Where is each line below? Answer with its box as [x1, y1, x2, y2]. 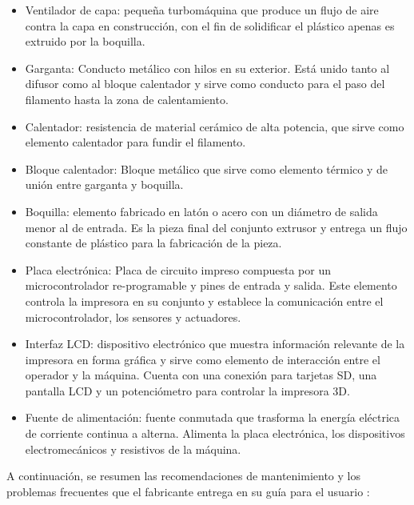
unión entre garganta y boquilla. [25, 176, 184, 193]
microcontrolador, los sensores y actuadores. [25, 308, 241, 325]
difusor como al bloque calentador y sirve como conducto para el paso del [25, 75, 385, 92]
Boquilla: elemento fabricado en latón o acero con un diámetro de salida [25, 202, 378, 219]
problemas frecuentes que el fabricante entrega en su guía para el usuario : [6, 483, 370, 499]
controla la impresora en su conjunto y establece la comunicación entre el [25, 292, 384, 309]
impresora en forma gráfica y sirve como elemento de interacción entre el [25, 351, 380, 367]
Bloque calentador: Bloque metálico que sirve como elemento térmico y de [25, 160, 388, 177]
